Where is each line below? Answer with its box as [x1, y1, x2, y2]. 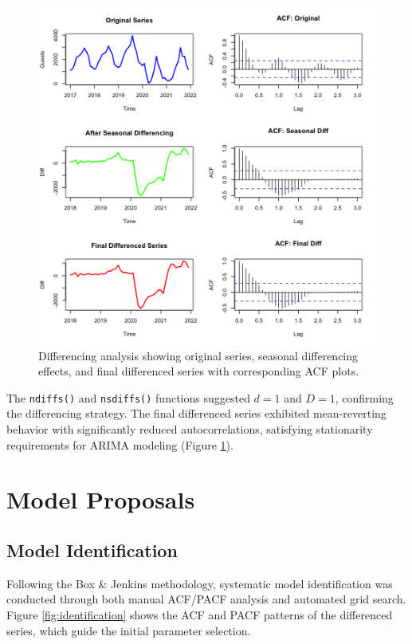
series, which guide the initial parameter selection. [6, 622, 251, 638]
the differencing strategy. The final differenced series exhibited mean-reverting [6, 405, 386, 422]
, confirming [335, 389, 394, 406]
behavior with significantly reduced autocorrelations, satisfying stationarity [6, 421, 373, 438]
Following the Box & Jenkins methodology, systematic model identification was [6, 575, 393, 591]
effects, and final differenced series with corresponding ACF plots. [38, 363, 359, 379]
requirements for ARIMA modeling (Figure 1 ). [6, 436, 233, 453]
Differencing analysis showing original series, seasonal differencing [38, 347, 359, 363]
